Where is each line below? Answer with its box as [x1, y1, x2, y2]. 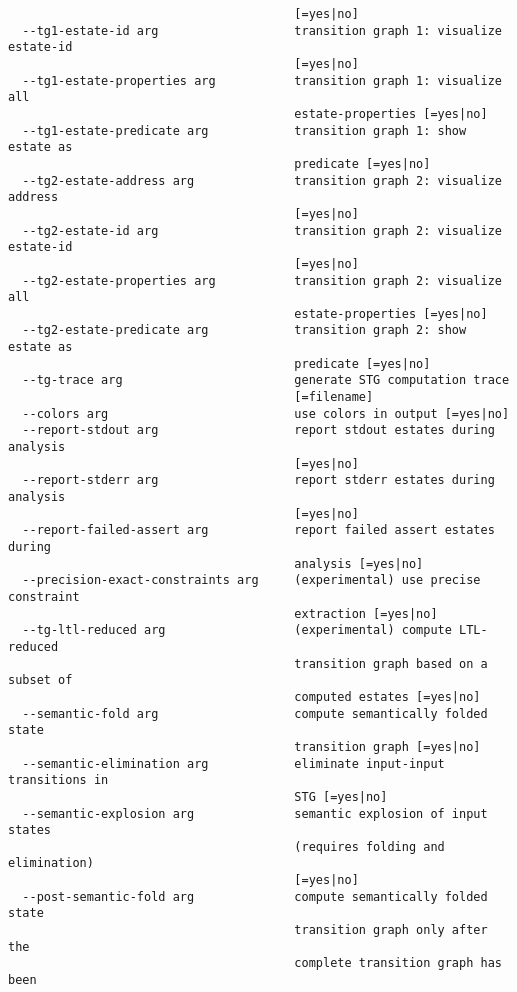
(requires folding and [294, 839, 445, 854]
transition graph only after [294, 923, 488, 938]
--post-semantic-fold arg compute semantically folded [22, 889, 488, 904]
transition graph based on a [294, 656, 488, 671]
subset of [8, 673, 73, 688]
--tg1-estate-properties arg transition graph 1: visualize [22, 73, 502, 88]
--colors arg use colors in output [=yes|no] [22, 406, 510, 421]
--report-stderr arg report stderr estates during [22, 473, 495, 488]
